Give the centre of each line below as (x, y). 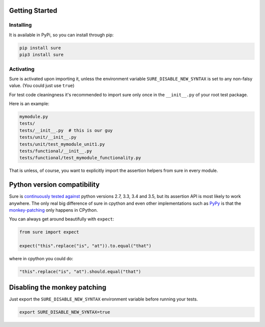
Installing (20, 25)
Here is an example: (29, 104)
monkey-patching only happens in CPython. (53, 210)
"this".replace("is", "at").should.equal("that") (80, 272)
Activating (22, 69)
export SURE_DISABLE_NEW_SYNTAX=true (65, 312)
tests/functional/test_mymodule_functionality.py (80, 158)
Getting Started (33, 11)
